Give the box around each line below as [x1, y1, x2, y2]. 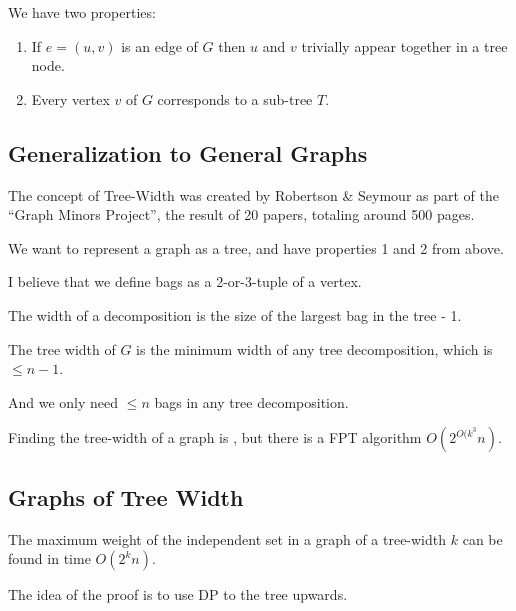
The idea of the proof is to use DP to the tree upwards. [8, 584, 348, 605]
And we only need [8, 391, 119, 412]
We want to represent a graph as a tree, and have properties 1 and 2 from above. [8, 237, 504, 258]
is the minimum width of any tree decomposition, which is [136, 338, 493, 359]
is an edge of [121, 35, 198, 56]
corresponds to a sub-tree [157, 88, 313, 109]
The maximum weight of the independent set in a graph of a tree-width [8, 528, 447, 549]
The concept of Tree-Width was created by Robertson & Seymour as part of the [8, 184, 499, 205]
